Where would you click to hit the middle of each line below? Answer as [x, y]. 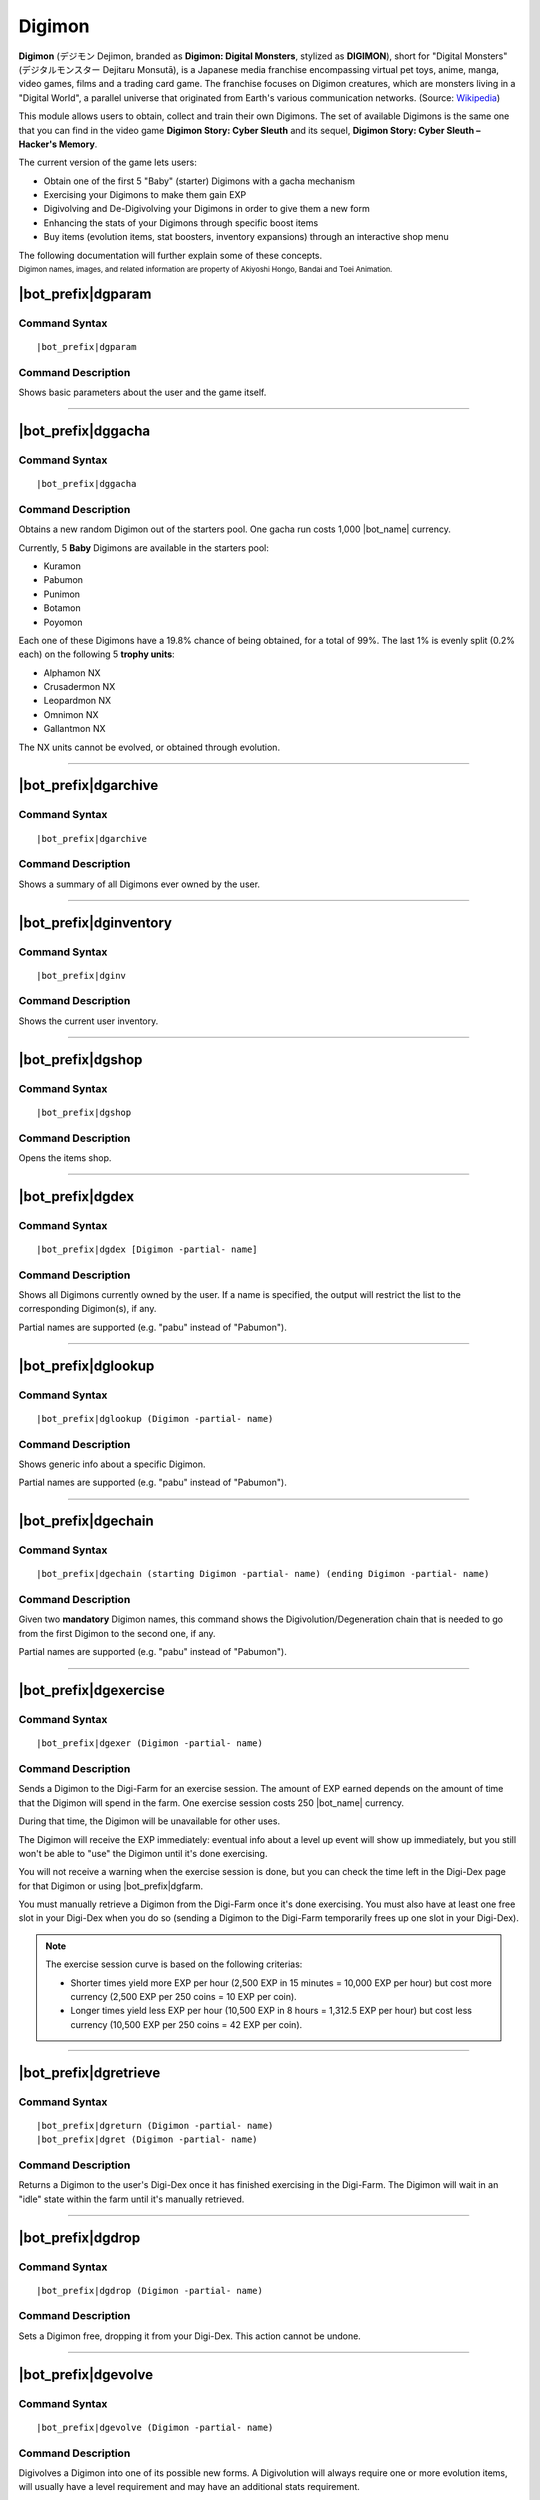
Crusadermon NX [79, 687]
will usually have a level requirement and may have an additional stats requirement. [189, 2487]
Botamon [62, 608]
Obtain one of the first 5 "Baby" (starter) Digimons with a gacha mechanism [199, 181]
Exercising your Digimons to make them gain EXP [145, 195]
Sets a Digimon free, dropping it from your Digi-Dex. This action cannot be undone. [190, 2336]
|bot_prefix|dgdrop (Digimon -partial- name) [150, 2290]
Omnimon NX [71, 714]
